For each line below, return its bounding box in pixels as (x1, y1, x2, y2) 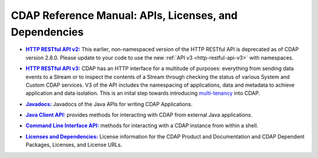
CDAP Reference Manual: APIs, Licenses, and (11, 9, 238, 22)
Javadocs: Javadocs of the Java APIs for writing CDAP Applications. (25, 100, 193, 107)
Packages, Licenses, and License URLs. (25, 141, 122, 149)
